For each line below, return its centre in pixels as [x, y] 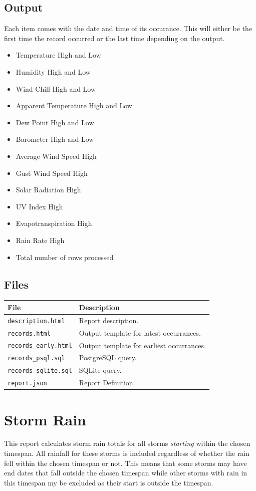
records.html [29, 333]
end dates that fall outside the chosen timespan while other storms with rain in [126, 473]
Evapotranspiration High [54, 223]
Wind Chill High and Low [56, 88]
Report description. [109, 320]
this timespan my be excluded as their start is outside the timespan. [109, 482]
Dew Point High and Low [55, 122]
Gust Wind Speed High [52, 173]
